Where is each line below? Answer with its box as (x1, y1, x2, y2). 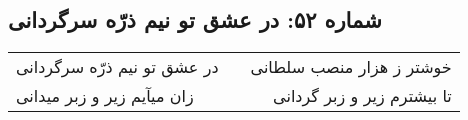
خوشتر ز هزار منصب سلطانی (250, 55, 452, 79)
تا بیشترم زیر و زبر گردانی (273, 84, 452, 108)
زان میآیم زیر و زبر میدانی (16, 84, 194, 108)
